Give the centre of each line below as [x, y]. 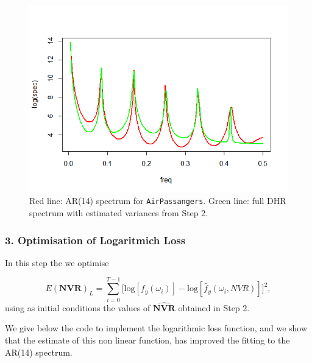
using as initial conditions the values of [78, 307]
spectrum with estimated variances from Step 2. [119, 213]
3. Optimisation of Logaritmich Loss [95, 240]
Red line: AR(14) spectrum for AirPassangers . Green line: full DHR [158, 201]
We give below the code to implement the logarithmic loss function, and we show [156, 328]
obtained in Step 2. [214, 307]
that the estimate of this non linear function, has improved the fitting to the [147, 340]
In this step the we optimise [57, 262]
